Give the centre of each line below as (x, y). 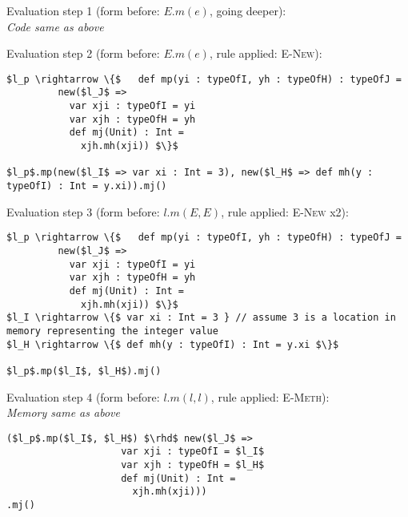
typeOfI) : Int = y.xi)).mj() (87, 186)
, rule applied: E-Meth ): (270, 396)
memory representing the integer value (112, 331)
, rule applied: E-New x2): (285, 211)
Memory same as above (63, 412)
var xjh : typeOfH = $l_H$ (193, 465)
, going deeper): (248, 10)
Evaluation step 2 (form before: (83, 53)
